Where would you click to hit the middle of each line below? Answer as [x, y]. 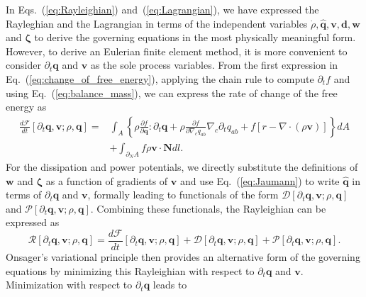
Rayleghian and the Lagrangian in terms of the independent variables [157, 23]
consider [23, 65]
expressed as [33, 222]
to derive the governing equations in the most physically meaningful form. [195, 37]
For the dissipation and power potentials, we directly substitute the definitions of [182, 167]
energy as [26, 107]
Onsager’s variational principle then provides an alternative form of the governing [183, 257]
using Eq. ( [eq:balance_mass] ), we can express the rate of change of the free [172, 93]
